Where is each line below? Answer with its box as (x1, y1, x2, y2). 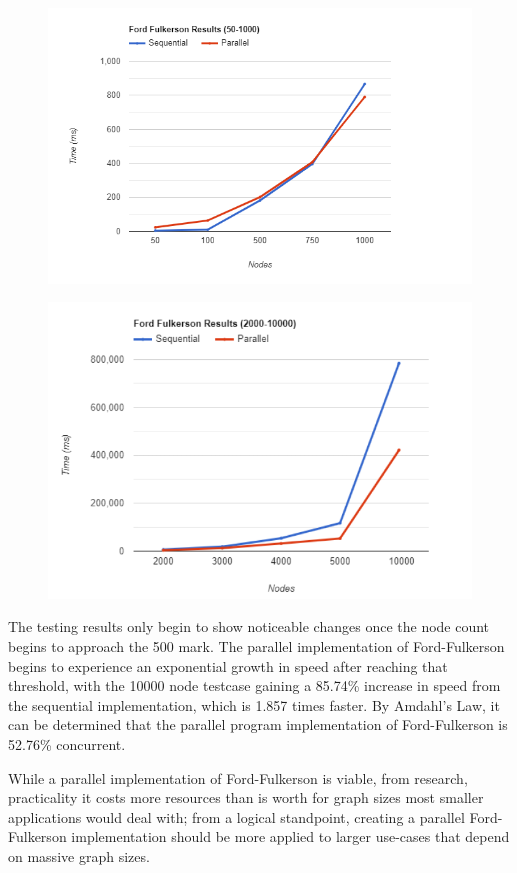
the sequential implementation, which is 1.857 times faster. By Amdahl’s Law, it (8, 694, 500, 715)
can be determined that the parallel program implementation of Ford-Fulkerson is (8, 714, 508, 735)
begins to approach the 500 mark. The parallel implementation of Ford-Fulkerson (8, 635, 505, 656)
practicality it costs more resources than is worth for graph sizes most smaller (8, 787, 484, 808)
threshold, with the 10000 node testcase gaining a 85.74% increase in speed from (8, 675, 501, 696)
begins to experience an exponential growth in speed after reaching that (8, 655, 448, 676)
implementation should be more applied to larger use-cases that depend (71, 826, 510, 847)
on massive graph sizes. (8, 845, 150, 866)
